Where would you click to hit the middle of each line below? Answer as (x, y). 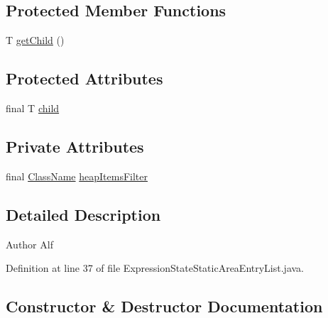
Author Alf (29, 244)
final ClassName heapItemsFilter (77, 176)
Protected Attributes (84, 78)
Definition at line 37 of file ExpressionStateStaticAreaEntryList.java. (155, 268)
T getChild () (35, 40)
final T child (33, 108)
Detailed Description (83, 214)
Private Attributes (75, 146)
